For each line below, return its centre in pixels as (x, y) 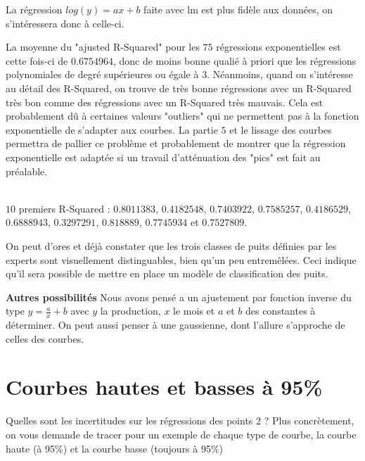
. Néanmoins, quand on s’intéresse (280, 74)
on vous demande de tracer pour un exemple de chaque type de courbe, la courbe (181, 435)
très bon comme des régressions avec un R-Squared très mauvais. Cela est (165, 102)
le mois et (194, 311)
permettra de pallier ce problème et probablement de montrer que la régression (176, 143)
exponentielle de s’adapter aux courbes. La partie (112, 129)
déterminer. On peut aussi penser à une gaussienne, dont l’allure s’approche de (175, 325)
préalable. (27, 171)
